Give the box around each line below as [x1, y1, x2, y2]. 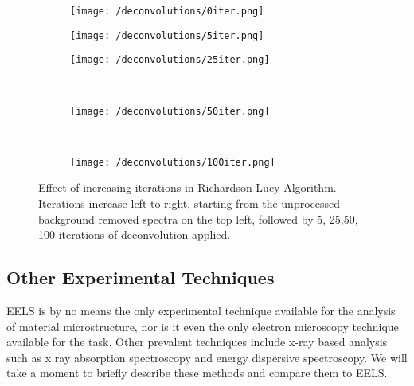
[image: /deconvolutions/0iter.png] [70, 6, 264, 17]
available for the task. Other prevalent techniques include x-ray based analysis [6, 333, 388, 350]
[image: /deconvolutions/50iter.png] [70, 105, 270, 117]
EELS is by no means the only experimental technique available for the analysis [6, 302, 396, 319]
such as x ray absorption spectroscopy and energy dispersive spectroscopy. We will [6, 349, 408, 365]
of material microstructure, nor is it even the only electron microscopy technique [6, 318, 399, 334]
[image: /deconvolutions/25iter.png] [70, 54, 270, 66]
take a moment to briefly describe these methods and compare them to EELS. [6, 365, 388, 381]
